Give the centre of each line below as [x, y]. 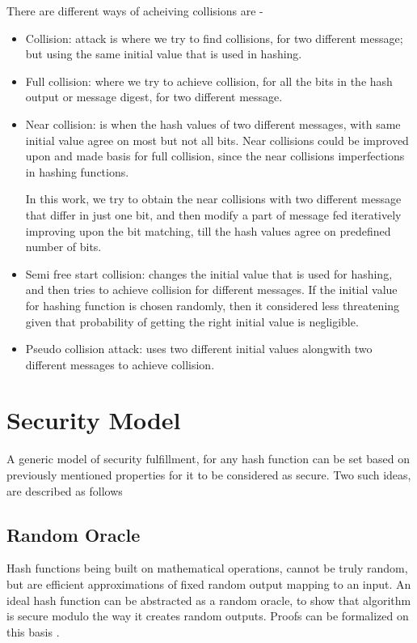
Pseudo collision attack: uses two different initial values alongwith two [199, 349]
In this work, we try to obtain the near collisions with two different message [213, 199]
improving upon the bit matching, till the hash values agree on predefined [208, 230]
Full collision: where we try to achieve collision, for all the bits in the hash [209, 81]
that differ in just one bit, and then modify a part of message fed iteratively [213, 214]
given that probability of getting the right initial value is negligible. [192, 321]
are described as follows [65, 490]
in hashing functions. [77, 171]
